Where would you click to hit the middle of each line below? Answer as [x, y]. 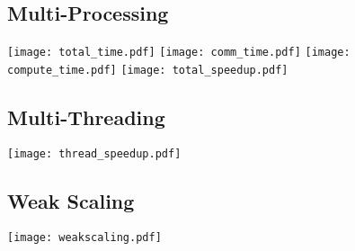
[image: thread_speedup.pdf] [94, 153]
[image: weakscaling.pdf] [84, 237]
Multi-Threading [86, 117]
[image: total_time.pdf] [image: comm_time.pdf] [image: [179, 53]
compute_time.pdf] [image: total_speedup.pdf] [148, 70]
